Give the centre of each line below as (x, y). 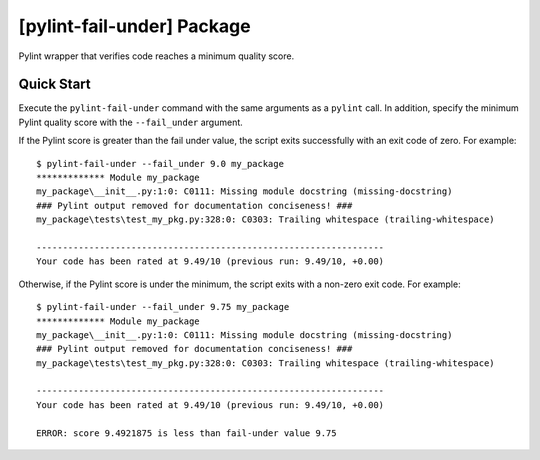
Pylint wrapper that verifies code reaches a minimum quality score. (156, 56)
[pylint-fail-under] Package (134, 26)
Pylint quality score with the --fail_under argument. (131, 122)
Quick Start (54, 84)
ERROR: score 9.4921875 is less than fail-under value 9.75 (186, 433)
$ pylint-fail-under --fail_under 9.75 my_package (163, 307)
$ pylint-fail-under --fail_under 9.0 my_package (160, 163)
